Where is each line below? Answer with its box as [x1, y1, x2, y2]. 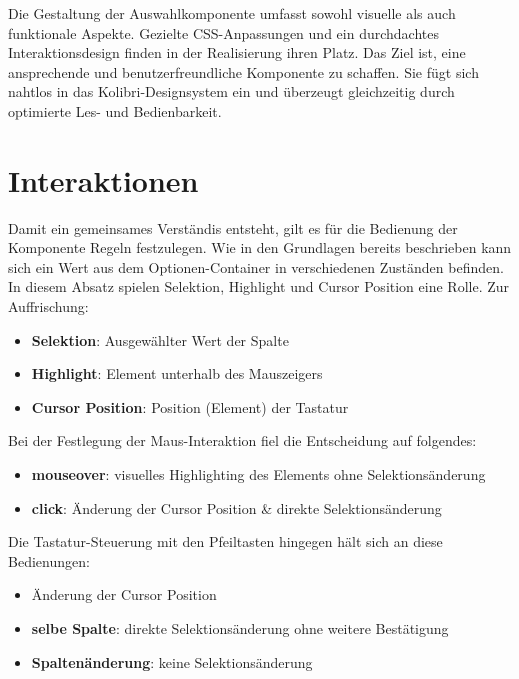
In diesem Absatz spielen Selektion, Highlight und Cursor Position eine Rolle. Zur [8, 276, 510, 297]
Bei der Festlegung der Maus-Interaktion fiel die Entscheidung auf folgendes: [8, 430, 477, 451]
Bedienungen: [8, 550, 90, 571]
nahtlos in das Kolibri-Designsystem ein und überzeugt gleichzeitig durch [8, 81, 455, 102]
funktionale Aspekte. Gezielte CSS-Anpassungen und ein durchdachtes [8, 22, 439, 43]
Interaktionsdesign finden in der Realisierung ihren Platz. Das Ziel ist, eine [8, 42, 466, 63]
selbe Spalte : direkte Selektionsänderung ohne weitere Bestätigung [31, 618, 449, 638]
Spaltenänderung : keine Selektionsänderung [31, 651, 313, 672]
